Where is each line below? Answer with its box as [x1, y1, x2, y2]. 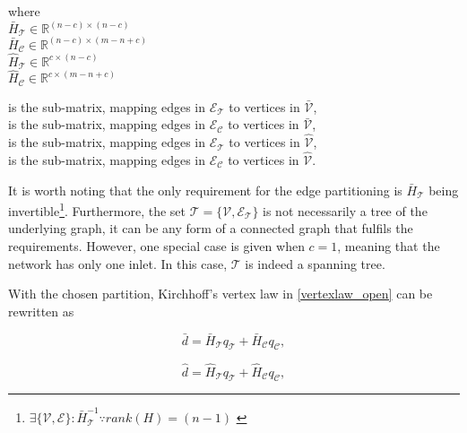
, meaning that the [337, 236, 440, 255]
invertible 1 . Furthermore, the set [8, 199, 186, 220]
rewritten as [8, 301, 74, 320]
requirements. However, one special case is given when [8, 236, 305, 255]
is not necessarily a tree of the [263, 201, 428, 220]
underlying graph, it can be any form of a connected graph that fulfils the [8, 219, 413, 238]
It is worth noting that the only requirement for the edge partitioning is [8, 180, 402, 199]
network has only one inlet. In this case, [8, 254, 228, 273]
